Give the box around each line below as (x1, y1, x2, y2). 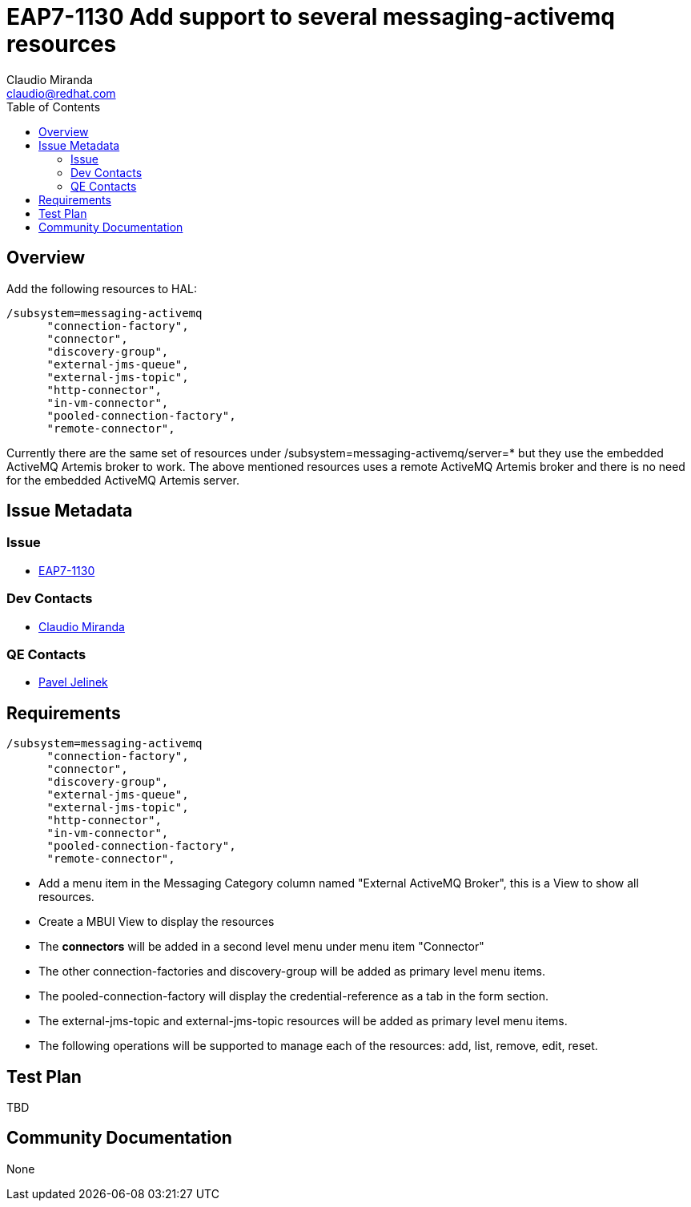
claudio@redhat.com (6, 86, 116, 100)
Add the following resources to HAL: (6, 281, 198, 296)
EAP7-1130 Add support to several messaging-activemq (6, 3, 615, 30)
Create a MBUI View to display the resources (38, 915, 275, 929)
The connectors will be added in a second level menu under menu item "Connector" (38, 939, 484, 954)
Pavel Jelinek (38, 675, 108, 690)
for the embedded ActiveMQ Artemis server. (6, 473, 239, 487)
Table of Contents (6, 99, 101, 114)
